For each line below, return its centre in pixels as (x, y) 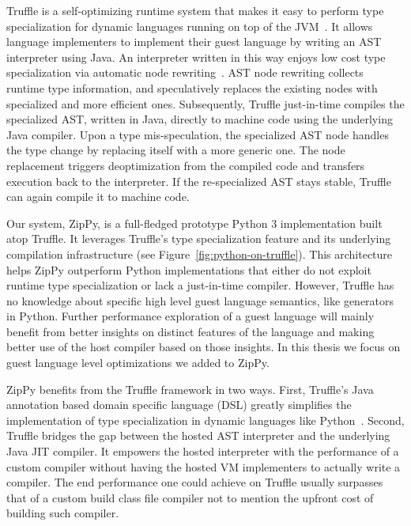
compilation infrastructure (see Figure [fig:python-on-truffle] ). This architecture (200, 254)
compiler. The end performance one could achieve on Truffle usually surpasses (195, 482)
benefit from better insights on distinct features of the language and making (190, 331)
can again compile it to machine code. (98, 197)
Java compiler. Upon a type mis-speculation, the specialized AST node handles (198, 134)
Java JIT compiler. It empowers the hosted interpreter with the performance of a (203, 451)
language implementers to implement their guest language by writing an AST (194, 42)
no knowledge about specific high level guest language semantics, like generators (200, 300)
